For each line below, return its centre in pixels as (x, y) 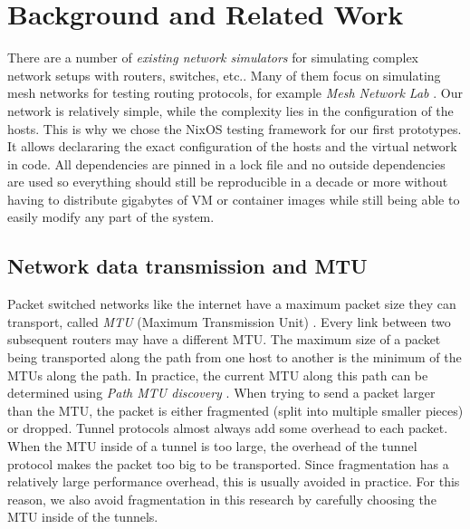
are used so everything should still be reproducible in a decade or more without (228, 182)
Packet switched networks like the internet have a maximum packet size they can (232, 304)
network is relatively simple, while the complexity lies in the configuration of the (230, 110)
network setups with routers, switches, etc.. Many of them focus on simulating (224, 75)
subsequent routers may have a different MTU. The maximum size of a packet (224, 339)
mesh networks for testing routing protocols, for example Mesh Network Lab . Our (235, 93)
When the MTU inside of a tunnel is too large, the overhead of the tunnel (212, 446)
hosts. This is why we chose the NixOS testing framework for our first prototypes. (235, 128)
